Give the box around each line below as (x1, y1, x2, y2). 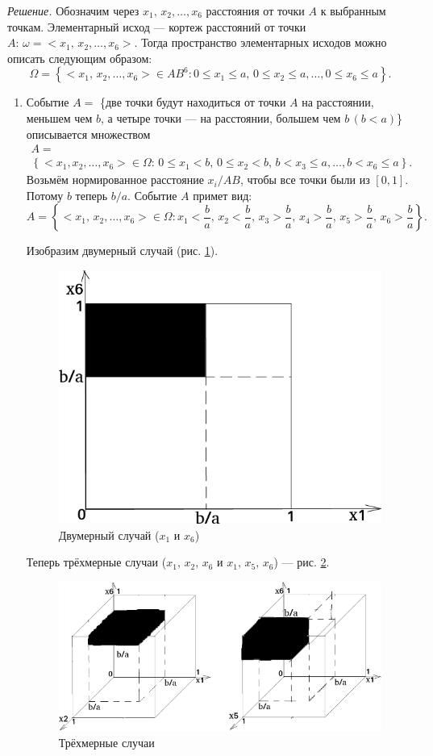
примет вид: (193, 186, 252, 203)
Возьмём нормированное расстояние (26, 171, 204, 188)
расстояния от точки (206, 2, 305, 19)
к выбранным (320, 2, 386, 19)
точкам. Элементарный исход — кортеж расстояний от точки (7, 18, 306, 35)
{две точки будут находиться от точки (99, 94, 286, 111)
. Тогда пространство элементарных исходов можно (134, 34, 387, 51)
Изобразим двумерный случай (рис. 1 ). (26, 242, 219, 259)
